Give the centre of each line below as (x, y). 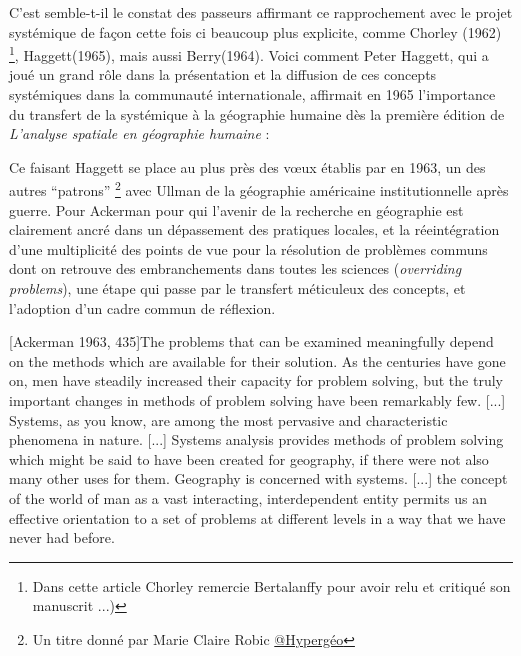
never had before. (62, 537)
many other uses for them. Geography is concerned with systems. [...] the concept (258, 478)
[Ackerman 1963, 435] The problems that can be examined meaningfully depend (251, 341)
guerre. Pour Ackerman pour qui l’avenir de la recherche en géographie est (236, 209)
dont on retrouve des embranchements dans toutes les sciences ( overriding (235, 268)
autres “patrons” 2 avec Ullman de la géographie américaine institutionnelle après (259, 189)
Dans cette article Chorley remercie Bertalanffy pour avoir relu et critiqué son (271, 585)
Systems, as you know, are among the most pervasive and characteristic (228, 419)
